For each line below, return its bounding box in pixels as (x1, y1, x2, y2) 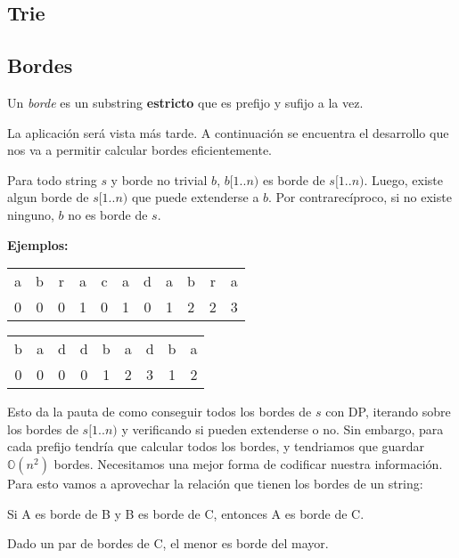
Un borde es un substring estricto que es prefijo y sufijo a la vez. (7, 93, 364, 111)
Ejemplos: (7, 235, 69, 254)
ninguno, (7, 205, 54, 223)
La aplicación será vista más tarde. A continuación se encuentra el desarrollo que (7, 123, 449, 142)
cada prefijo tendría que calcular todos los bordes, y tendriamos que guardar (7, 437, 425, 456)
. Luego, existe (364, 170, 444, 189)
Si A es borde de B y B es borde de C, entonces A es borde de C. (7, 504, 365, 522)
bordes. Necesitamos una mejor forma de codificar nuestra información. (53, 454, 443, 473)
